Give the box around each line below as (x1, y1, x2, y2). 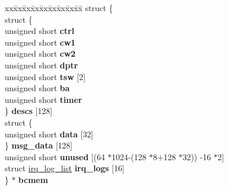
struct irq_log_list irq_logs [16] (5, 162, 125, 174)
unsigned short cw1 (5, 36, 76, 48)
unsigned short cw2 (5, 47, 76, 60)
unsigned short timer (5, 93, 82, 105)
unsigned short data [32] (5, 127, 94, 140)
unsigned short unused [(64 (5, 150, 105, 163)
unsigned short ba (5, 82, 70, 94)
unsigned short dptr (5, 58, 78, 71)
